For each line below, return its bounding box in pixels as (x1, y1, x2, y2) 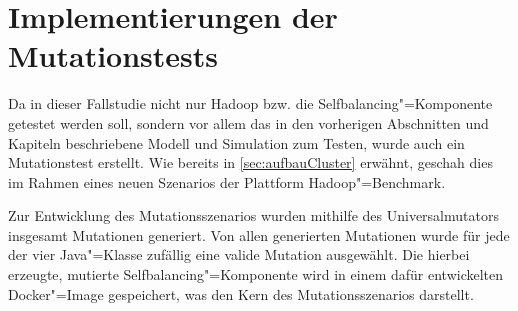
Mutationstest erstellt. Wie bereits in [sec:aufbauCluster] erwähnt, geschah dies (8, 152, 493, 173)
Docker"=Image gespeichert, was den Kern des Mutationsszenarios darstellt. (8, 283, 474, 304)
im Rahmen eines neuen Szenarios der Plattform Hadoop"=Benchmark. (8, 171, 446, 192)
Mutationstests (8, 35, 219, 76)
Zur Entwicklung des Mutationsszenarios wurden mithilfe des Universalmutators (8, 205, 499, 226)
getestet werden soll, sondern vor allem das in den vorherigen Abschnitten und (8, 112, 489, 133)
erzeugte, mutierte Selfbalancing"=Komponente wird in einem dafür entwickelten (8, 264, 504, 285)
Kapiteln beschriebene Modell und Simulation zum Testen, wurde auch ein (8, 132, 465, 153)
